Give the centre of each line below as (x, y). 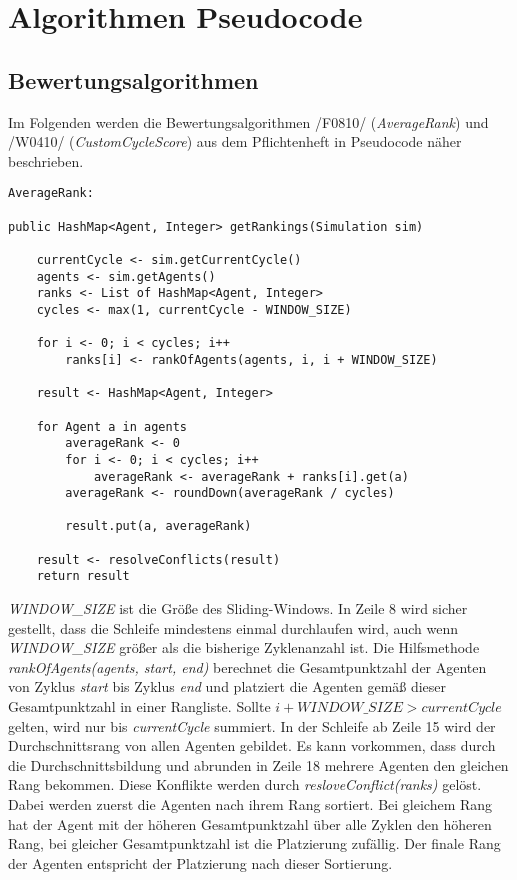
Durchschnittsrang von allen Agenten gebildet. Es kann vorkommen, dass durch (252, 745)
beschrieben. (46, 160)
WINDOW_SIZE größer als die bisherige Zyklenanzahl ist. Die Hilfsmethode (244, 647)
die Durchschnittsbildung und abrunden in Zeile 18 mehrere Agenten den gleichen (258, 764)
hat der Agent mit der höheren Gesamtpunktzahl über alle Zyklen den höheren (250, 823)
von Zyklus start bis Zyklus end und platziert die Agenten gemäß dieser (227, 686)
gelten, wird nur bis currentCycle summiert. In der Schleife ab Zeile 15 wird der (252, 725)
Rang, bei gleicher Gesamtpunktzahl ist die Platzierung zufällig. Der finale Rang (254, 843)
